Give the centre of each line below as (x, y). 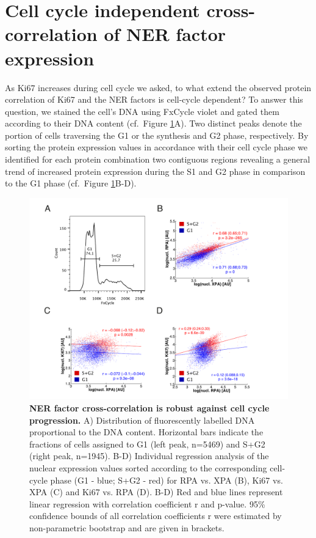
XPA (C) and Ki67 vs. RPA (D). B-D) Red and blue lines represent (156, 492)
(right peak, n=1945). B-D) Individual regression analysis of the (149, 456)
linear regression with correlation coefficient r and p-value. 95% (147, 503)
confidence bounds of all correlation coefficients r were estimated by (156, 516)
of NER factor (165, 34)
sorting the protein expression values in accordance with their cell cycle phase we (156, 147)
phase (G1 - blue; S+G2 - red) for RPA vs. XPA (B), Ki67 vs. (167, 480)
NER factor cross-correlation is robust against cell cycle (149, 408)
